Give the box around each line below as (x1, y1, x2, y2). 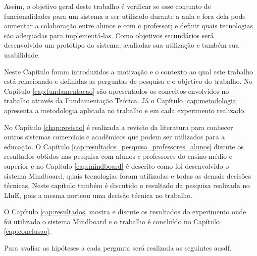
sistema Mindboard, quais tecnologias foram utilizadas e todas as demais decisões (4, 170, 251, 181)
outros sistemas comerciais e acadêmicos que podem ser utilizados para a (4, 131, 225, 142)
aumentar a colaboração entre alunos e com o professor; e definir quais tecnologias (4, 20, 253, 31)
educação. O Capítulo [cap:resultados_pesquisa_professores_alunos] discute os (4, 141, 244, 151)
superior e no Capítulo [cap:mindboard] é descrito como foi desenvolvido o (4, 160, 229, 171)
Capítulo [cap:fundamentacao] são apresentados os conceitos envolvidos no (4, 85, 229, 96)
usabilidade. (4, 49, 40, 60)
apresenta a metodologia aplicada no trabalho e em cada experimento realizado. (4, 105, 246, 115)
